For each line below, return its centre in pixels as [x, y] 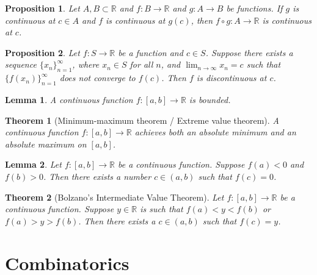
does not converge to [97, 78]
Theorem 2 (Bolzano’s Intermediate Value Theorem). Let [115, 197]
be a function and [151, 52]
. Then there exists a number [97, 176]
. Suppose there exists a [249, 52]
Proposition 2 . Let [42, 52]
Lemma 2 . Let [33, 164]
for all [141, 64]
